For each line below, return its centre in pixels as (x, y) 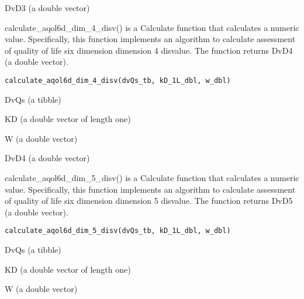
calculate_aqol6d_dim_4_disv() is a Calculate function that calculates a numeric (152, 27)
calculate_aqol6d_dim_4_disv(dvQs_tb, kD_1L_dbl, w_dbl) (118, 80)
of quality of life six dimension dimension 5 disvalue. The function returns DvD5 (149, 201)
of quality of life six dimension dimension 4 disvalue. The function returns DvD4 (149, 50)
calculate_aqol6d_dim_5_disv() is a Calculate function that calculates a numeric (152, 178)
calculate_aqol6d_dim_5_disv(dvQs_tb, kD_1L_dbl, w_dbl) (118, 231)
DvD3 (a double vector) (47, 8)
